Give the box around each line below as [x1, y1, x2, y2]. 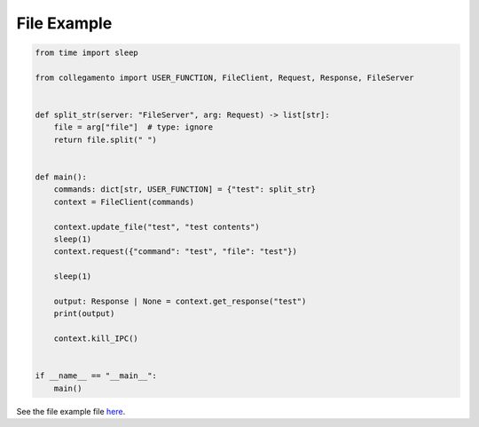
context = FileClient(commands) [53, 196, 195, 207]
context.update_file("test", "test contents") [53, 222, 261, 232]
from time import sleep [35, 48, 139, 58]
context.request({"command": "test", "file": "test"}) [53, 247, 297, 257]
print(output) [53, 309, 115, 319]
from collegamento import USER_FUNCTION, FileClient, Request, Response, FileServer [35, 72, 414, 83]
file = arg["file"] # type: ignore [53, 123, 213, 132]
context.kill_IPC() [53, 334, 139, 344]
